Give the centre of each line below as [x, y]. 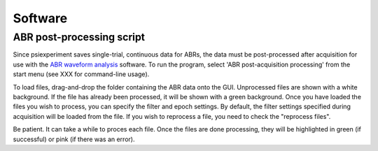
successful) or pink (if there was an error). [74, 139]
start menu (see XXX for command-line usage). [81, 74]
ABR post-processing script [79, 37]
